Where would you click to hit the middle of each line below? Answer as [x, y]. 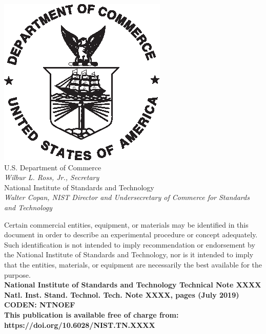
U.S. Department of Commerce [53, 167]
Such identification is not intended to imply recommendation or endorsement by [130, 244]
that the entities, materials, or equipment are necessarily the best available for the [133, 264]
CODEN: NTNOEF [40, 305]
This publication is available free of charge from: [91, 314]
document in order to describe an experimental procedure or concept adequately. [131, 235]
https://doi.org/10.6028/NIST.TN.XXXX [80, 325]
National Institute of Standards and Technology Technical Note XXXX [133, 285]
